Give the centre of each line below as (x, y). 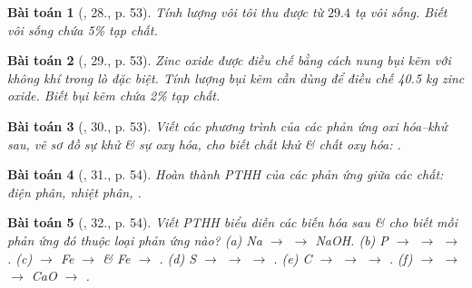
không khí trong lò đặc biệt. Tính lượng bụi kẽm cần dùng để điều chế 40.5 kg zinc (236, 77)
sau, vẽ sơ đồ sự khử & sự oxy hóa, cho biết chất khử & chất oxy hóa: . (204, 144)
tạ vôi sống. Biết (401, 12)
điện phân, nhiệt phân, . (74, 192)
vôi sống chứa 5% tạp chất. (83, 29)
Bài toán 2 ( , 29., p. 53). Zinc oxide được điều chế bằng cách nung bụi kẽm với (229, 60)
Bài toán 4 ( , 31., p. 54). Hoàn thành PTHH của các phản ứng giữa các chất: (226, 174)
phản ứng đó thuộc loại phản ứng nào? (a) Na (135, 240)
